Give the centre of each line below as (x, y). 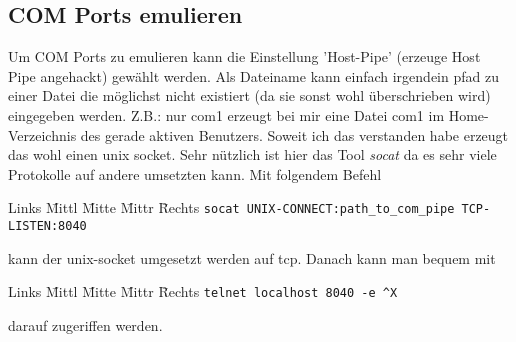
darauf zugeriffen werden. (85, 324)
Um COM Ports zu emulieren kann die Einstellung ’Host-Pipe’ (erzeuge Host (244, 56)
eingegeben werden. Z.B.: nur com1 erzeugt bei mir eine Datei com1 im (226, 114)
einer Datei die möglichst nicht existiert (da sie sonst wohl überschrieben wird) (249, 95)
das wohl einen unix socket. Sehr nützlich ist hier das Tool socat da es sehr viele (252, 154)
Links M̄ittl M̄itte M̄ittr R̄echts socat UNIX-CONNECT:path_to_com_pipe (231, 207)
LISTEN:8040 (47, 226)
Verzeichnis (42, 134)
